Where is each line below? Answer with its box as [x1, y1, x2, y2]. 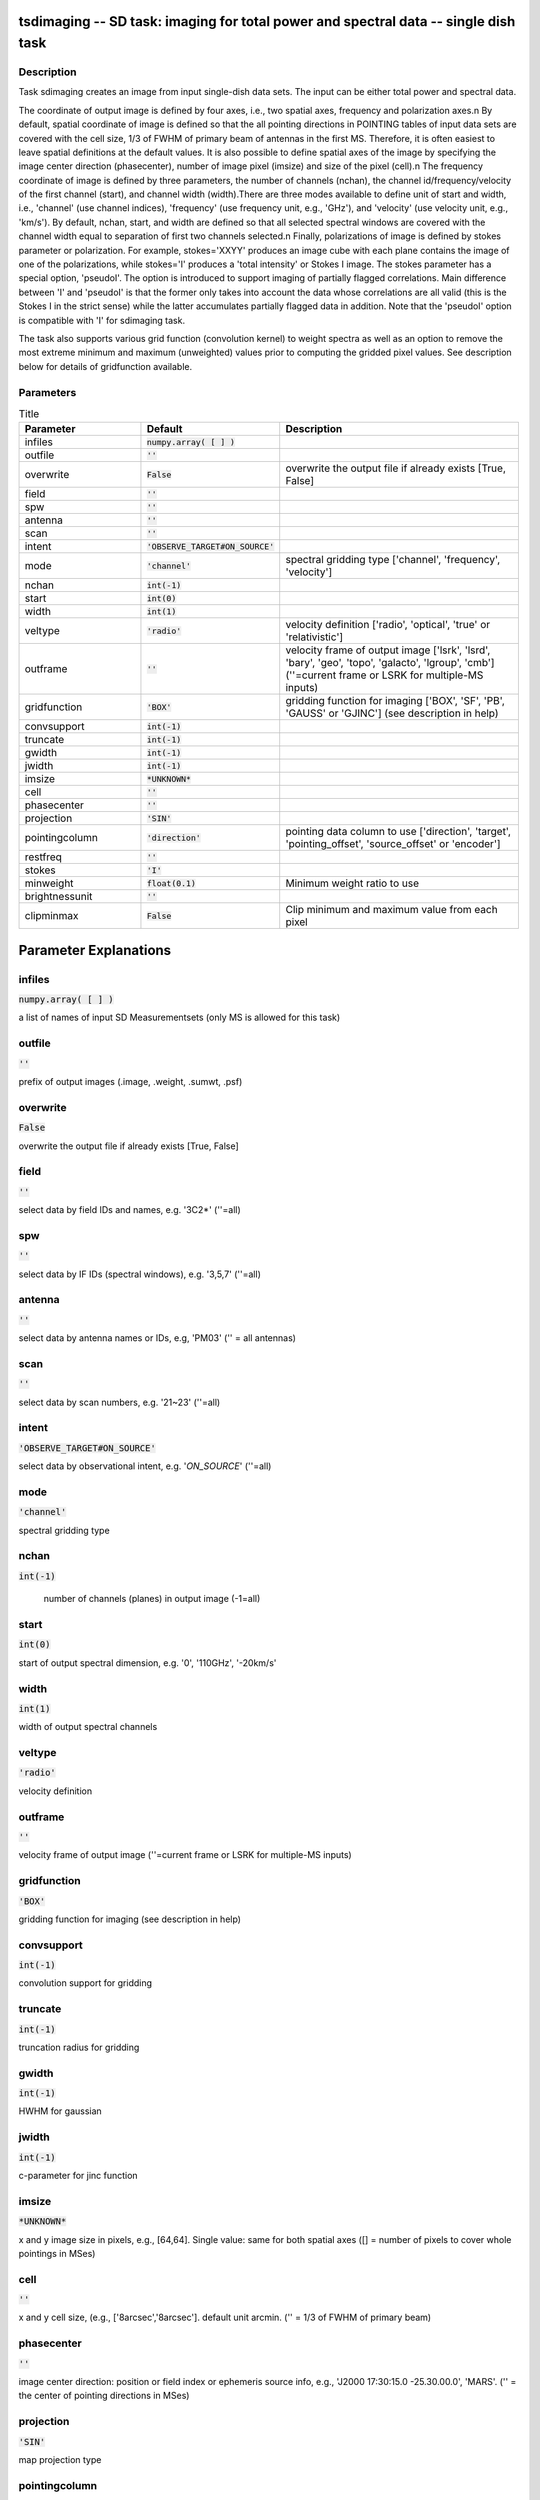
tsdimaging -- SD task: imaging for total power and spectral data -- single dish [18, 13, 516, 30]
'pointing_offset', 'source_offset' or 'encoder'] [285, 837, 501, 851]
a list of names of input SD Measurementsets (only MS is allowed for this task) [18, 1011, 341, 1024]
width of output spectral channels [18, 1721, 158, 1733]
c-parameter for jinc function [18, 2170, 139, 2182]
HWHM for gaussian [18, 2105, 102, 2117]
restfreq [24, 850, 62, 864]
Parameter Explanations [18, 941, 172, 959]
